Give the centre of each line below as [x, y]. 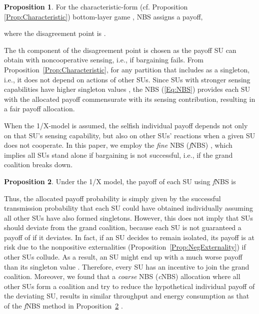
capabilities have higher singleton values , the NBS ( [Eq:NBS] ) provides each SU [127, 89]
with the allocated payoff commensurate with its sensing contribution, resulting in [130, 99]
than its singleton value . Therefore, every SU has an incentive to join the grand [127, 266]
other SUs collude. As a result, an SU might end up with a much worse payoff [123, 257]
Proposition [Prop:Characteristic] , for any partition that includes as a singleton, [127, 69]
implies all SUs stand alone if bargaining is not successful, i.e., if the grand [118, 155]
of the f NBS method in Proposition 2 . [63, 306]
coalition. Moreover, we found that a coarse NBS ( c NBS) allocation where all [122, 276]
